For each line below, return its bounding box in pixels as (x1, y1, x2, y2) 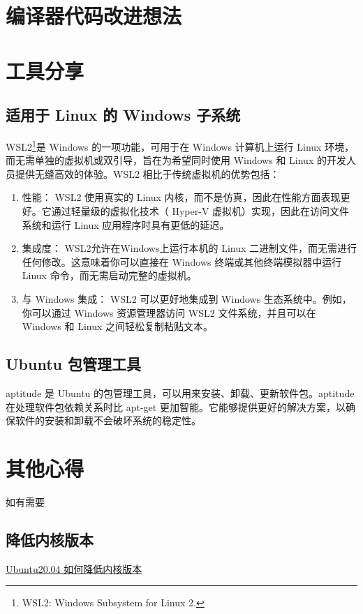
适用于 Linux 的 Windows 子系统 (6, 104, 241, 126)
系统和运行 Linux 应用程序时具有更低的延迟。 (22, 217, 230, 232)
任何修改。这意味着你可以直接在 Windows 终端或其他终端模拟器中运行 (22, 254, 342, 269)
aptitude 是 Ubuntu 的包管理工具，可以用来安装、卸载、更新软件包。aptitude (6, 385, 355, 400)
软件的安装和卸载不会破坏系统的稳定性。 (15, 413, 201, 428)
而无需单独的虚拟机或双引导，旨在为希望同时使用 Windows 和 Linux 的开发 (6, 153, 346, 167)
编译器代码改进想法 (6, 1, 182, 30)
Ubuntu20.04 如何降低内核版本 (6, 561, 142, 576)
